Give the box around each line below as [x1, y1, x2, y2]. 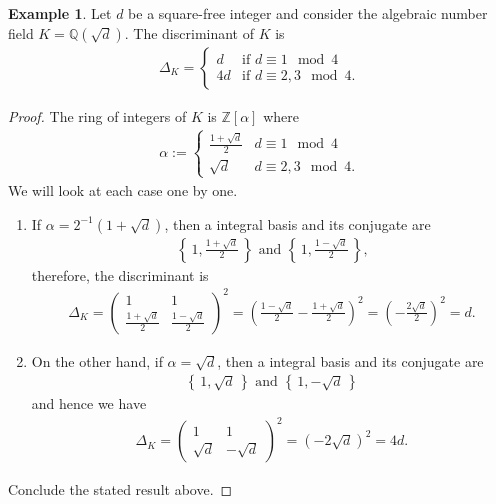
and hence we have [31, 393, 147, 414]
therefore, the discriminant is [31, 264, 209, 285]
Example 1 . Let [8, 3, 112, 23]
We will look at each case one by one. [8, 179, 238, 200]
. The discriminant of [124, 22, 254, 43]
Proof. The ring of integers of [8, 105, 187, 126]
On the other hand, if [31, 350, 163, 371]
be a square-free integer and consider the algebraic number [128, 3, 488, 23]
